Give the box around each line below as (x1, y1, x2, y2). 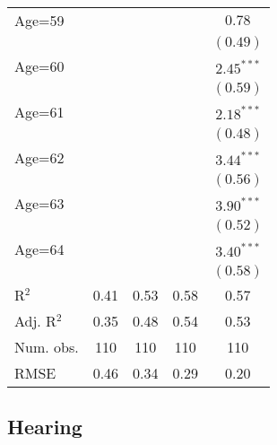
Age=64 (14, 239, 65, 259)
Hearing (7, 413, 82, 441)
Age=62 (14, 147, 65, 168)
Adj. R (14, 310, 56, 331)
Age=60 (14, 56, 65, 76)
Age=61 (14, 101, 65, 122)
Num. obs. (14, 336, 79, 357)
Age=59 (14, 10, 65, 31)
